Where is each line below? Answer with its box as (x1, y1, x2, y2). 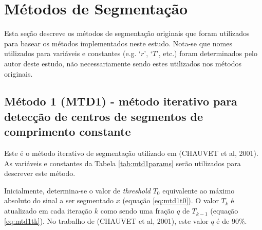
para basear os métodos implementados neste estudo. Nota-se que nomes (4, 38, 232, 48)
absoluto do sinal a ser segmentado (4, 195, 114, 206)
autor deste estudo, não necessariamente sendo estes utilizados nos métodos (4, 58, 241, 68)
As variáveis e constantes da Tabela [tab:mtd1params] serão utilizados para (4, 157, 241, 168)
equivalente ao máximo (162, 185, 235, 196)
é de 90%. (216, 215, 247, 226)
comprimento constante (4, 123, 131, 139)
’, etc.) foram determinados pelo (156, 48, 257, 59)
